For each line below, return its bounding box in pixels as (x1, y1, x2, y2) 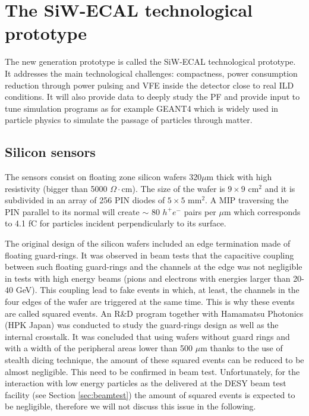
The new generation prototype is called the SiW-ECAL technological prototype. (5, 55, 296, 68)
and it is (264, 182, 295, 194)
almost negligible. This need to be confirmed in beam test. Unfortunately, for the (5, 365, 300, 377)
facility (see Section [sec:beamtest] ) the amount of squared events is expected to (5, 388, 295, 401)
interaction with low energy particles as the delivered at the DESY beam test (5, 377, 286, 389)
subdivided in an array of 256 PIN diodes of (5, 194, 165, 206)
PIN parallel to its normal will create (5, 205, 140, 218)
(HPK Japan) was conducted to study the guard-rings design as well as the (5, 319, 279, 331)
